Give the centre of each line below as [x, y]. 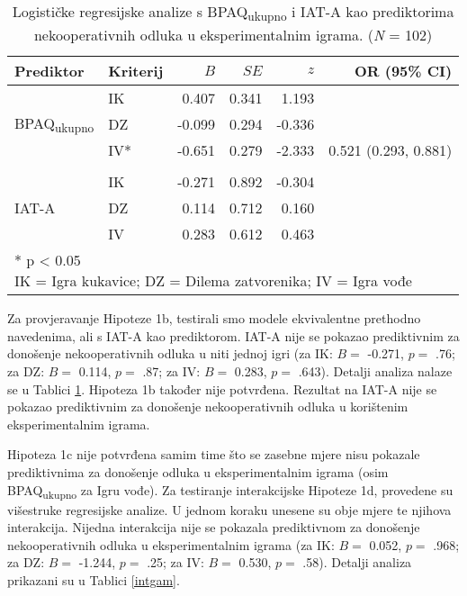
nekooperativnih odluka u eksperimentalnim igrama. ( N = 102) [233, 35]
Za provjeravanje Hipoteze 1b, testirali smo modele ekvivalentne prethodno [214, 318]
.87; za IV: [171, 370]
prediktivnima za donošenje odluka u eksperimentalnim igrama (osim [198, 471]
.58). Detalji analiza [357, 562]
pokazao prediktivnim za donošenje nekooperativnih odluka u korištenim [208, 406]
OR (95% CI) [403, 71]
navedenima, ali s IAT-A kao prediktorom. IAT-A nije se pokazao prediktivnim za [233, 335]
